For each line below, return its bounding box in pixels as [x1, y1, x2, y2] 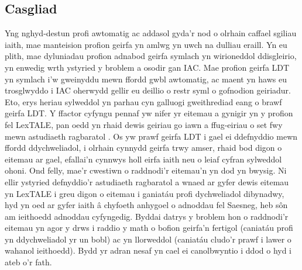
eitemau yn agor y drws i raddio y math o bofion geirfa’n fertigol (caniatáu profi [5, 221, 293, 234]
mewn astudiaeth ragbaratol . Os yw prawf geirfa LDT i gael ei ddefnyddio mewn [5, 130, 298, 142]
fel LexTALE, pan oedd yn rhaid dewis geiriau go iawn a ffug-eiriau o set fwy [5, 118, 283, 130]
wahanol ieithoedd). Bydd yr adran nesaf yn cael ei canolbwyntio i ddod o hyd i [5, 244, 292, 257]
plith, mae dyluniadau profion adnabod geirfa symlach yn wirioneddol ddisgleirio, [5, 50, 297, 62]
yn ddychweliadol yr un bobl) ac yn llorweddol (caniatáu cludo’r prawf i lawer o [5, 233, 291, 245]
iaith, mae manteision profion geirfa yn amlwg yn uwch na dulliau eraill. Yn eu [5, 38, 287, 50]
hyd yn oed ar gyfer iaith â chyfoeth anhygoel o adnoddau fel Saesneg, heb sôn [5, 199, 288, 211]
